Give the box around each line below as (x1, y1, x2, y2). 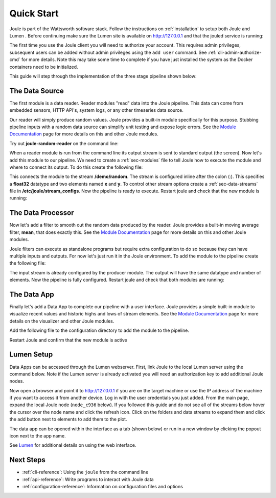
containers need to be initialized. (9, 64, 79, 70)
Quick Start (9, 8, 59, 19)
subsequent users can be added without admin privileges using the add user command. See (9, 49, 207, 55)
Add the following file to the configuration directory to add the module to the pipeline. (9, 327, 189, 333)
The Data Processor (9, 208, 74, 217)
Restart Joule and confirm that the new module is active (9, 336, 127, 343)
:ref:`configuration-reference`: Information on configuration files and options (22, 484, 183, 490)
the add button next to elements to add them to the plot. (9, 416, 127, 423)
